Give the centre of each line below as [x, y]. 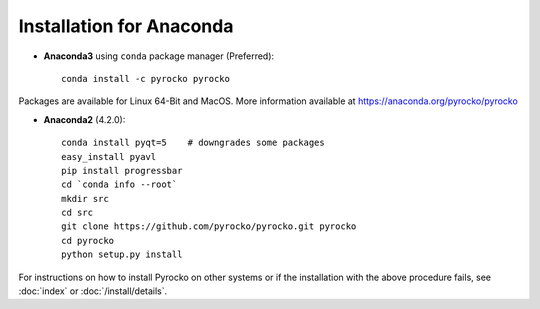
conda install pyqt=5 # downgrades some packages [193, 143]
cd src [77, 213]
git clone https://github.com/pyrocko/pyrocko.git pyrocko [209, 226]
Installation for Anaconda [126, 26]
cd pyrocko [88, 240]
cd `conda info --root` [119, 184]
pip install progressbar [122, 170]
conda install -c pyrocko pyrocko [145, 78]
